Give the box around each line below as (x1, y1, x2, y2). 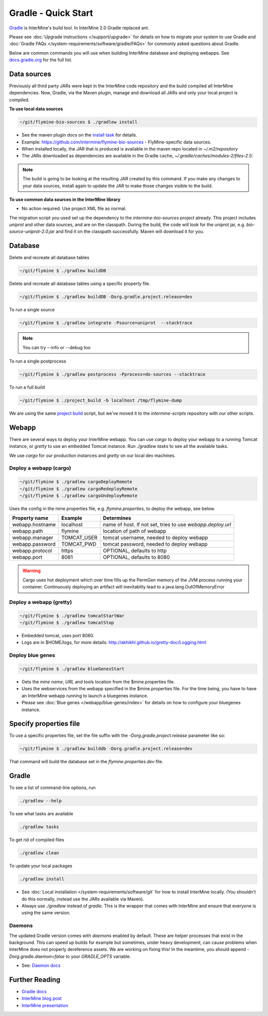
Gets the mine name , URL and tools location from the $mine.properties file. (21, 679, 175, 685)
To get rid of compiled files (9, 837, 65, 843)
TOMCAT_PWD (61, 541, 97, 548)
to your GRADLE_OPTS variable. (66, 953, 131, 959)
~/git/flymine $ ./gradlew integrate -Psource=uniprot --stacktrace (19, 320, 193, 326)
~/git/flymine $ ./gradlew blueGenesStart (19, 666, 125, 672)
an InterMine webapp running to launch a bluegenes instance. (21, 693, 148, 699)
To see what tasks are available (9, 811, 74, 817)
